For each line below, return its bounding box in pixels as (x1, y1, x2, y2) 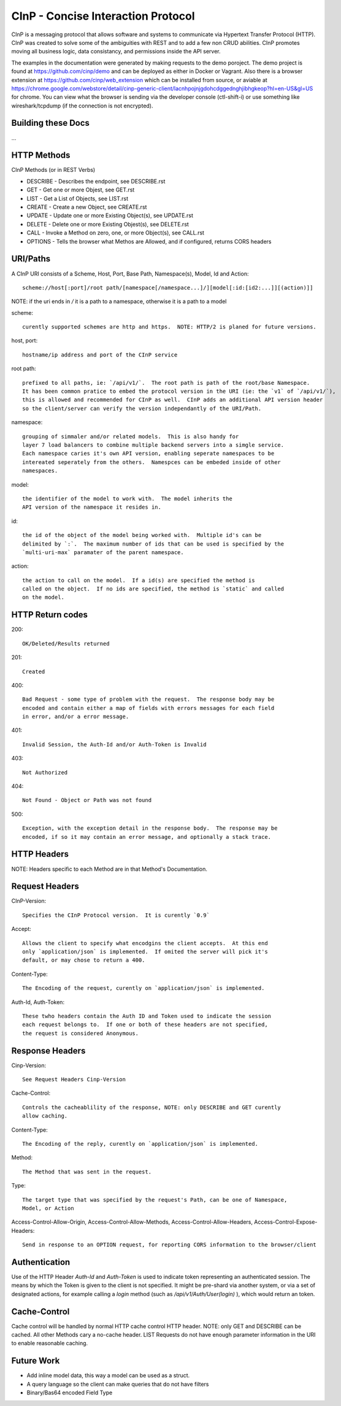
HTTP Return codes (11, 609, 88, 620)
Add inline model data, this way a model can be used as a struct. (26, 1372, 190, 1379)
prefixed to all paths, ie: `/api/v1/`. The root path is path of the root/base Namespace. (22, 379, 310, 386)
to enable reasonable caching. (11, 1340, 88, 1347)
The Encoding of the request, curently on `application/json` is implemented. (22, 985, 265, 992)
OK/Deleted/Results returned (22, 640, 110, 647)
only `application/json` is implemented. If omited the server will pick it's (22, 948, 268, 955)
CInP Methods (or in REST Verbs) (11, 166, 96, 174)
